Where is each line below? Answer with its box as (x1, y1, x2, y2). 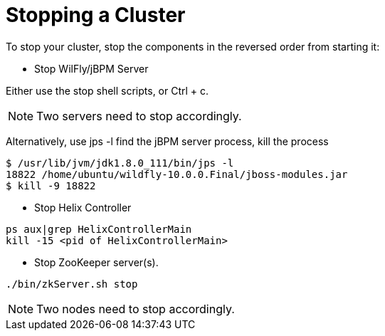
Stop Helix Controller (34, 201, 132, 214)
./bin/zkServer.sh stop (6, 278, 138, 290)
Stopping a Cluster (6, 3, 186, 27)
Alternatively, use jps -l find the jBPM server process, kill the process (6, 135, 329, 147)
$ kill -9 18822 (6, 179, 96, 191)
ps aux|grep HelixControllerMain (6, 223, 192, 235)
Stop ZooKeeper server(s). (34, 256, 159, 268)
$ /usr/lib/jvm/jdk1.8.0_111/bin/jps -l (6, 157, 234, 169)
